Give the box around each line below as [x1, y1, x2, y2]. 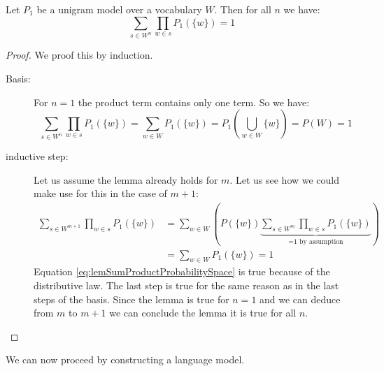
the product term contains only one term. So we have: [78, 94, 310, 109]
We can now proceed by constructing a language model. [6, 352, 245, 367]
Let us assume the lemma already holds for [34, 172, 218, 187]
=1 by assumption [288, 238, 343, 245]
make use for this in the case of [34, 186, 167, 201]
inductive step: [6, 149, 69, 163]
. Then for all [214, 2, 271, 16]
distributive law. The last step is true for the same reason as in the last [34, 277, 339, 292]
